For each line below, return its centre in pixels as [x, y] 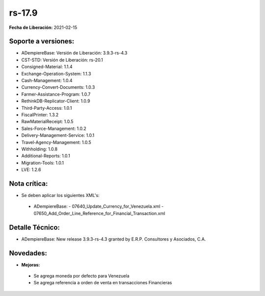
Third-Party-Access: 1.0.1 [47, 108]
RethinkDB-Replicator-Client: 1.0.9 [56, 101]
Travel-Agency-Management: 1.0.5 [56, 142]
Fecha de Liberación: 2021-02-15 [43, 27]
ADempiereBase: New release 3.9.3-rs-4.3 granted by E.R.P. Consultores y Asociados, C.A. [114, 239]
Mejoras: [31, 265]
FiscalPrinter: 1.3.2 [40, 115]
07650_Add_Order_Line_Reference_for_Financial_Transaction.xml [99, 213]
